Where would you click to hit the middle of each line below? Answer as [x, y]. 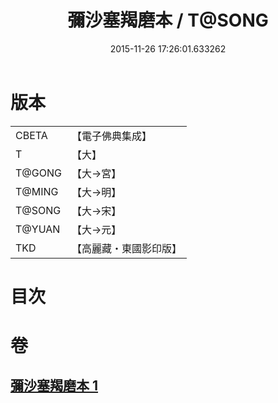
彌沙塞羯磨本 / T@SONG [168, 20]
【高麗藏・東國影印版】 [126, 248]
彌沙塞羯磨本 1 [54, 386]
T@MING [37, 191]
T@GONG [38, 173]
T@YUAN [38, 229]
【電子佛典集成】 [111, 136]
